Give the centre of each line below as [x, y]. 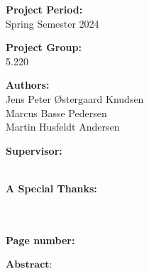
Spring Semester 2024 [53, 23]
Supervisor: [34, 150]
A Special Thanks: [51, 188]
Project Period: [44, 9]
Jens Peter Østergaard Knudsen [75, 98]
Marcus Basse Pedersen [56, 113]
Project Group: [44, 47]
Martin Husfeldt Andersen [63, 127]
